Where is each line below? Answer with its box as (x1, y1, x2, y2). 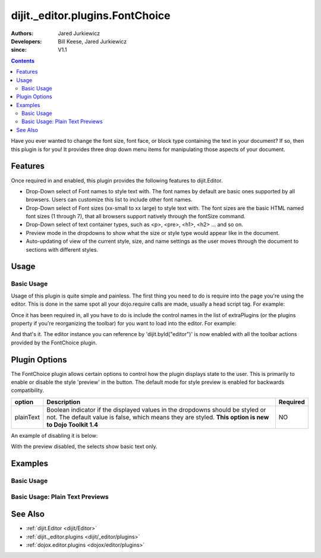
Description (46, 397, 80, 406)
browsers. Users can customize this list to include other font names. (26, 196, 193, 203)
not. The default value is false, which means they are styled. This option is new (46, 413, 269, 421)
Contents (11, 57, 35, 64)
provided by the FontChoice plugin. (11, 339, 97, 346)
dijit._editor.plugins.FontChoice (11, 9, 171, 22)
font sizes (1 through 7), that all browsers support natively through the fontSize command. (26, 213, 246, 220)
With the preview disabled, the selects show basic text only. (11, 443, 158, 450)
